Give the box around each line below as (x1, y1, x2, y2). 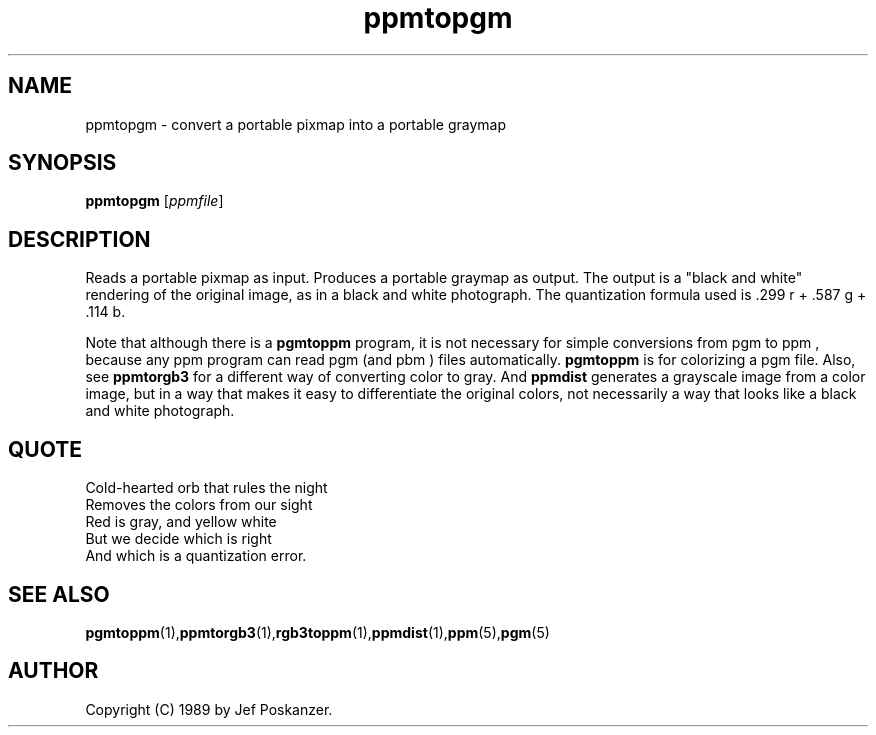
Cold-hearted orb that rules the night (85, 479, 328, 497)
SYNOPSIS (8, 150, 117, 176)
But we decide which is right (85, 530, 272, 548)
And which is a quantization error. (85, 547, 307, 565)
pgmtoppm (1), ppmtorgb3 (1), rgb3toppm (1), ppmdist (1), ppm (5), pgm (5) (85, 623, 550, 641)
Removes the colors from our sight (85, 496, 313, 514)
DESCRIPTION (8, 226, 151, 252)
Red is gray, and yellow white (85, 513, 277, 531)
